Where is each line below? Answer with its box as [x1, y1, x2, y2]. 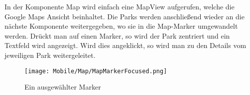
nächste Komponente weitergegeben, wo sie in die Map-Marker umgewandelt [4, 21, 238, 31]
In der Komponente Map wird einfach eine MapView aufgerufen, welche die [4, 1, 235, 11]
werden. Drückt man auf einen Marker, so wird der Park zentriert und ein [4, 30, 230, 41]
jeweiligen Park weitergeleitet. [4, 49, 96, 60]
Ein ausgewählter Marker [24, 82, 101, 92]
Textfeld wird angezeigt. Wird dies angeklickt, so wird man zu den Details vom [4, 40, 247, 50]
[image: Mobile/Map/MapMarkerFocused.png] [24, 67, 167, 75]
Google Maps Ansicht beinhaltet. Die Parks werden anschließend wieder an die [4, 11, 245, 21]
